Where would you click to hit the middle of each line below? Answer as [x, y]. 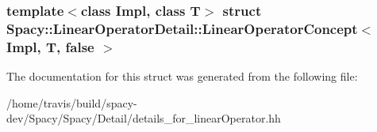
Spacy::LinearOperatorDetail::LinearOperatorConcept [182, 28]
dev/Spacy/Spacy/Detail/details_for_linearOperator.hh [144, 118]
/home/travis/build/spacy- [72, 102]
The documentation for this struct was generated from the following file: [182, 76]
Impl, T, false [50, 46]
